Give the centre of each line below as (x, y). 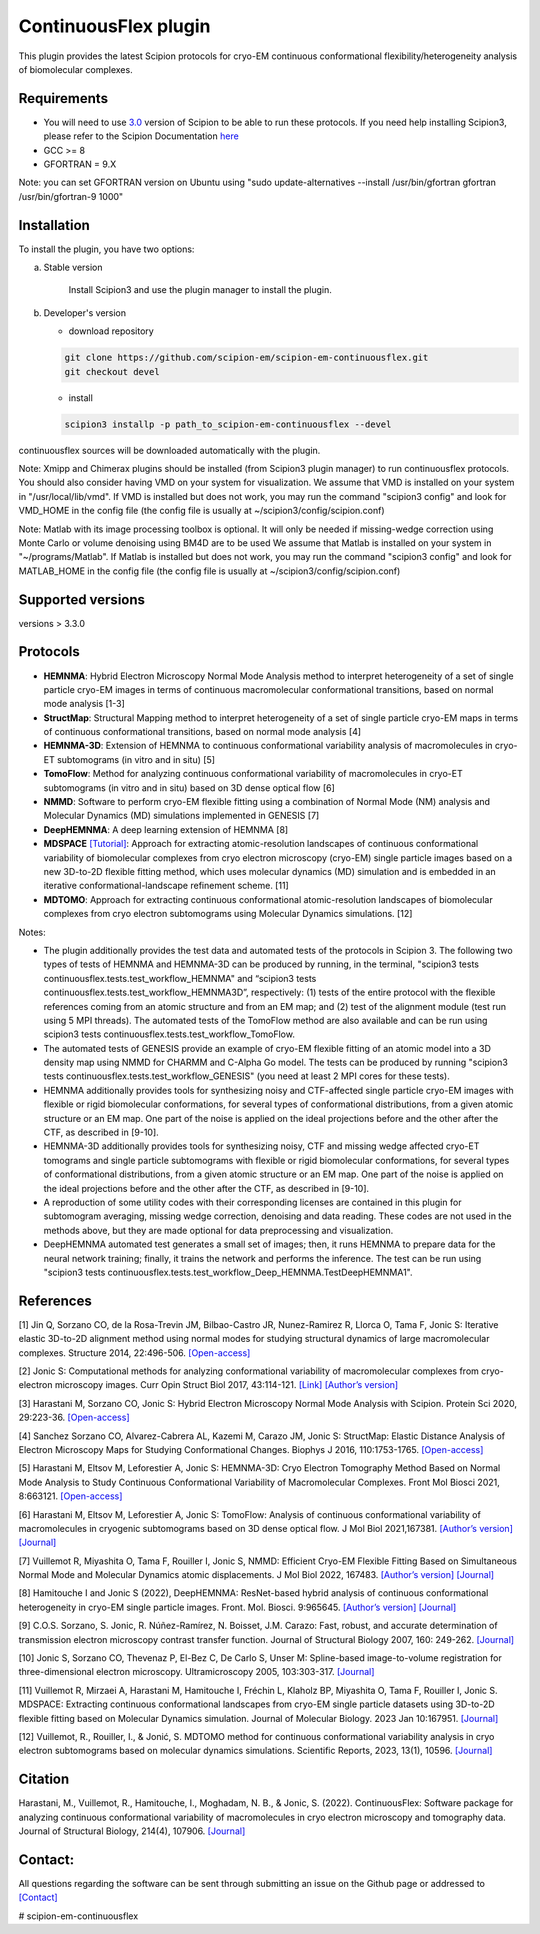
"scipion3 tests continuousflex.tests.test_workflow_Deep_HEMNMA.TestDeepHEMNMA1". (228, 1272)
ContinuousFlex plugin (114, 26)
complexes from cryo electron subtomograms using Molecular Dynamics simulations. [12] (228, 914)
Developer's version (85, 312)
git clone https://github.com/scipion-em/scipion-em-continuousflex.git (246, 358)
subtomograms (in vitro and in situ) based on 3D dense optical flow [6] (189, 787)
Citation (44, 1779)
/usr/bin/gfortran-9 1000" (71, 196)
